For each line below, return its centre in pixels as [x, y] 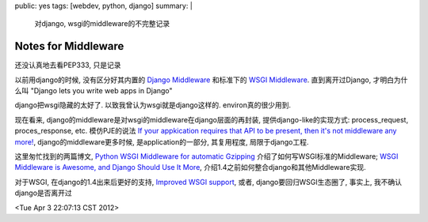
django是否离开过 [44, 193]
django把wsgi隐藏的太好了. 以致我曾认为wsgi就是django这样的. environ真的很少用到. [153, 105]
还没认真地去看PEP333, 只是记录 [68, 65]
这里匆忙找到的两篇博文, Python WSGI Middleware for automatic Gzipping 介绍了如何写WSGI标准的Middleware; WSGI [206, 156]
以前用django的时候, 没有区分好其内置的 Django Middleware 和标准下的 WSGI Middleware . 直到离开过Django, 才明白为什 [211, 80]
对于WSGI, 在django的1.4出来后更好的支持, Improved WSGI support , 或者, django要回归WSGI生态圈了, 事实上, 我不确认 [208, 182]
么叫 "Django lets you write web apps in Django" [94, 91]
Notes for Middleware [69, 46]
